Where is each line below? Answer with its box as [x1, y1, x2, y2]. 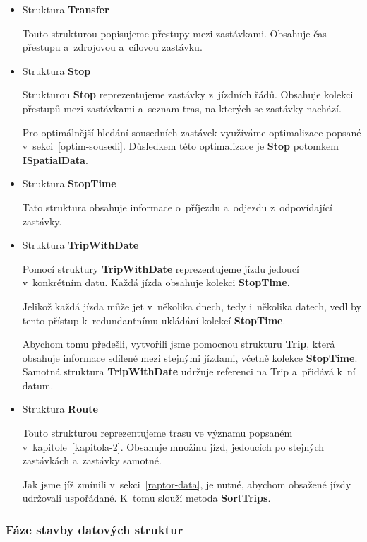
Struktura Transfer [22, 2, 109, 16]
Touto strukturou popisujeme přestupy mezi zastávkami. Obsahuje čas [22, 25, 327, 40]
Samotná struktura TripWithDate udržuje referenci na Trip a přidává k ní [22, 364, 356, 379]
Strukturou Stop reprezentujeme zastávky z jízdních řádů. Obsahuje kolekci [22, 87, 354, 102]
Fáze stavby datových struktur [6, 520, 183, 538]
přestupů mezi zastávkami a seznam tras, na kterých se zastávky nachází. [22, 100, 342, 115]
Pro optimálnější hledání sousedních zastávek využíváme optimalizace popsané [22, 124, 361, 139]
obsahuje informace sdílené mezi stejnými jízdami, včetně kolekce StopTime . [22, 350, 358, 365]
